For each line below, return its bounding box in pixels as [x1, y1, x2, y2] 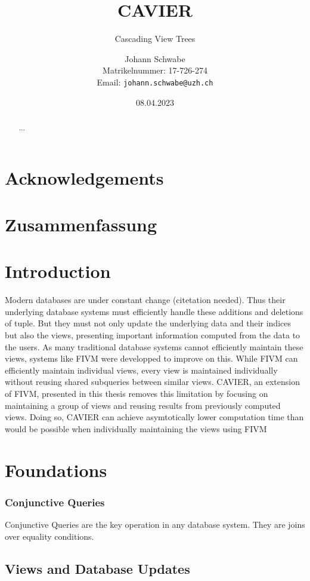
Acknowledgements [5, 165, 164, 189]
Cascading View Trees [114, 32, 196, 45]
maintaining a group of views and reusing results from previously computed [5, 399, 281, 411]
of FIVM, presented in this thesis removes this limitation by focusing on [5, 387, 268, 400]
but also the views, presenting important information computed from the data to [5, 329, 300, 341]
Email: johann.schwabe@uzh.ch [97, 75, 213, 88]
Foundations [5, 457, 107, 482]
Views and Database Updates [5, 559, 190, 577]
